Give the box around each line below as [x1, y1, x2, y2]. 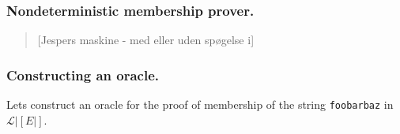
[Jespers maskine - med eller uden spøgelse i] [37, 32, 255, 48]
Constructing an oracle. [6, 65, 160, 84]
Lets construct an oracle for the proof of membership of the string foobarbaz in [6, 96, 394, 113]
